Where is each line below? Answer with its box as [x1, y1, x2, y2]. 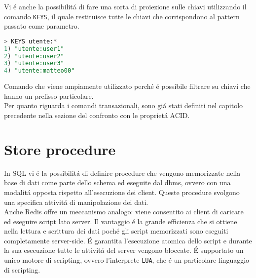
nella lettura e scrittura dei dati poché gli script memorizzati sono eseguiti [4, 226, 228, 236]
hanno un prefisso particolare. [4, 90, 94, 101]
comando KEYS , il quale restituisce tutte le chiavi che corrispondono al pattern [4, 11, 240, 21]
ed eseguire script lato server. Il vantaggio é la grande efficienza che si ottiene [4, 216, 237, 226]
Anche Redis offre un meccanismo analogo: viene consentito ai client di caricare [4, 206, 244, 217]
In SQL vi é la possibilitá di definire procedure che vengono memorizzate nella [4, 167, 241, 178]
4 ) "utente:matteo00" [4, 67, 75, 75]
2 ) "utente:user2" [4, 52, 64, 60]
